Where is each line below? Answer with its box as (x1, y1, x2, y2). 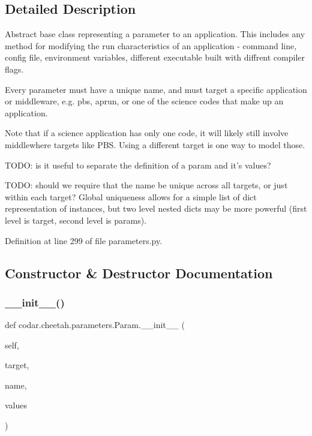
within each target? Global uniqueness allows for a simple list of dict (5, 190, 257, 203)
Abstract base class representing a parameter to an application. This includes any (5, 28, 305, 40)
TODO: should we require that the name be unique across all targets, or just (5, 179, 288, 191)
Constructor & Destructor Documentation (5, 263, 273, 282)
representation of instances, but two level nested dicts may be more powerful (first (5, 202, 307, 215)
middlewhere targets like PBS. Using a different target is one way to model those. (5, 138, 305, 151)
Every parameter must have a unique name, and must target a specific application (5, 83, 307, 95)
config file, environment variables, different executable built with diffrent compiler (5, 51, 305, 64)
